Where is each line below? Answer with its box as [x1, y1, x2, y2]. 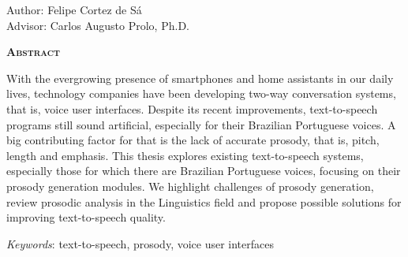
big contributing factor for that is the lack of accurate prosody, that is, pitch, [6, 132, 380, 148]
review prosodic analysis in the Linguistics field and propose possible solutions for [6, 193, 402, 210]
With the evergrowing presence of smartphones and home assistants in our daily [6, 69, 394, 86]
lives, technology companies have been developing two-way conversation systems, [6, 85, 396, 102]
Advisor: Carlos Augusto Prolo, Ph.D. [6, 17, 189, 33]
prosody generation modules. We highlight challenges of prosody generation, [6, 177, 374, 194]
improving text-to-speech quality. [6, 209, 166, 225]
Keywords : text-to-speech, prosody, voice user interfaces [6, 235, 275, 251]
